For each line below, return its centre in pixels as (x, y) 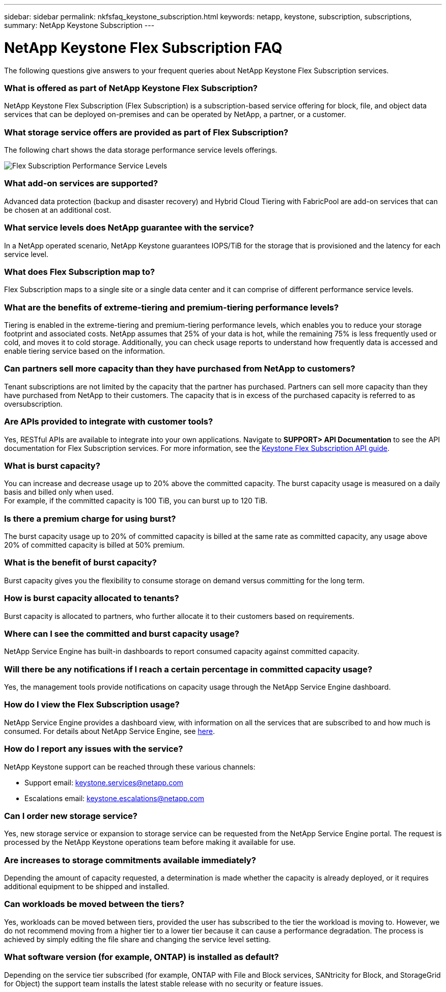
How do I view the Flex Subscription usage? (92, 705)
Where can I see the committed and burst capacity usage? (122, 633)
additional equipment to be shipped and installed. (87, 886)
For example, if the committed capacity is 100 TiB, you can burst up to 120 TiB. (136, 501)
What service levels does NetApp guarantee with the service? (129, 228)
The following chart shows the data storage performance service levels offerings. (141, 150)
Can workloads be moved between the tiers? (94, 904)
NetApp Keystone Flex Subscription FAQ (143, 48)
